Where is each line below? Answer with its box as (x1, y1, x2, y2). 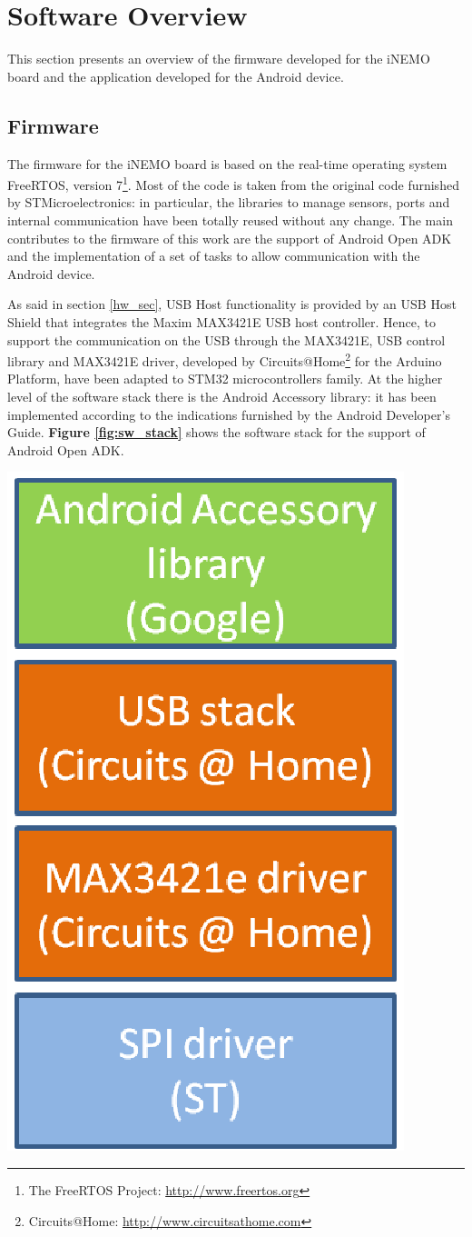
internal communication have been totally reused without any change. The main (7, 210, 453, 229)
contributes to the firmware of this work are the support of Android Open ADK (7, 228, 452, 247)
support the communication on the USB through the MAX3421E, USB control (7, 330, 446, 349)
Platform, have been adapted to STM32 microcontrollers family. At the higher (7, 369, 443, 388)
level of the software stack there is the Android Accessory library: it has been (7, 386, 437, 405)
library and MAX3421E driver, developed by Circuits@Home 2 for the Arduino (7, 349, 442, 370)
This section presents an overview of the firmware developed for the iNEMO (7, 49, 430, 68)
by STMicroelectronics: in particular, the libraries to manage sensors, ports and (7, 193, 450, 212)
